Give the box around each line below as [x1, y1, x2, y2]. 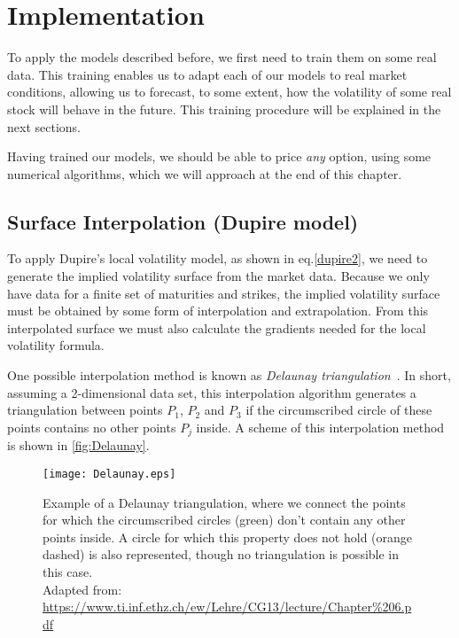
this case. [43, 562, 93, 580]
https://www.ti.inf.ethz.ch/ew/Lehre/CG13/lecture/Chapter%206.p [43, 597, 412, 616]
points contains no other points [7, 417, 176, 436]
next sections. [7, 117, 81, 136]
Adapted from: [43, 580, 122, 598]
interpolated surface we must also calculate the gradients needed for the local [7, 318, 426, 337]
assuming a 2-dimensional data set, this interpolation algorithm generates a [7, 383, 416, 401]
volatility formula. [7, 336, 105, 354]
